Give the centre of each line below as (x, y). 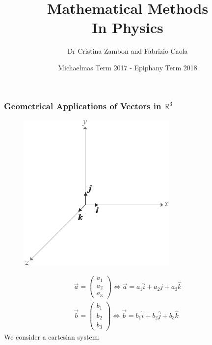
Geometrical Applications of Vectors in (83, 106)
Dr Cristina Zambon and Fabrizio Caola (128, 51)
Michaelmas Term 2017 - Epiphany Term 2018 (128, 67)
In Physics (128, 27)
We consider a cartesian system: (52, 336)
